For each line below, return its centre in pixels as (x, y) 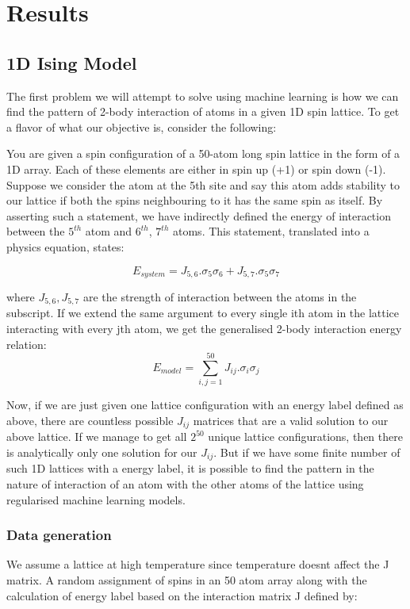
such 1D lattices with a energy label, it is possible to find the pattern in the (190, 468)
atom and (109, 231)
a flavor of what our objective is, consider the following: (142, 126)
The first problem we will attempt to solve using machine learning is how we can (203, 96)
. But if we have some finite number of (307, 452)
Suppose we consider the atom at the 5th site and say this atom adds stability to (203, 184)
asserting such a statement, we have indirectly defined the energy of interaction (199, 215)
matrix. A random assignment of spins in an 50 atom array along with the (187, 580)
